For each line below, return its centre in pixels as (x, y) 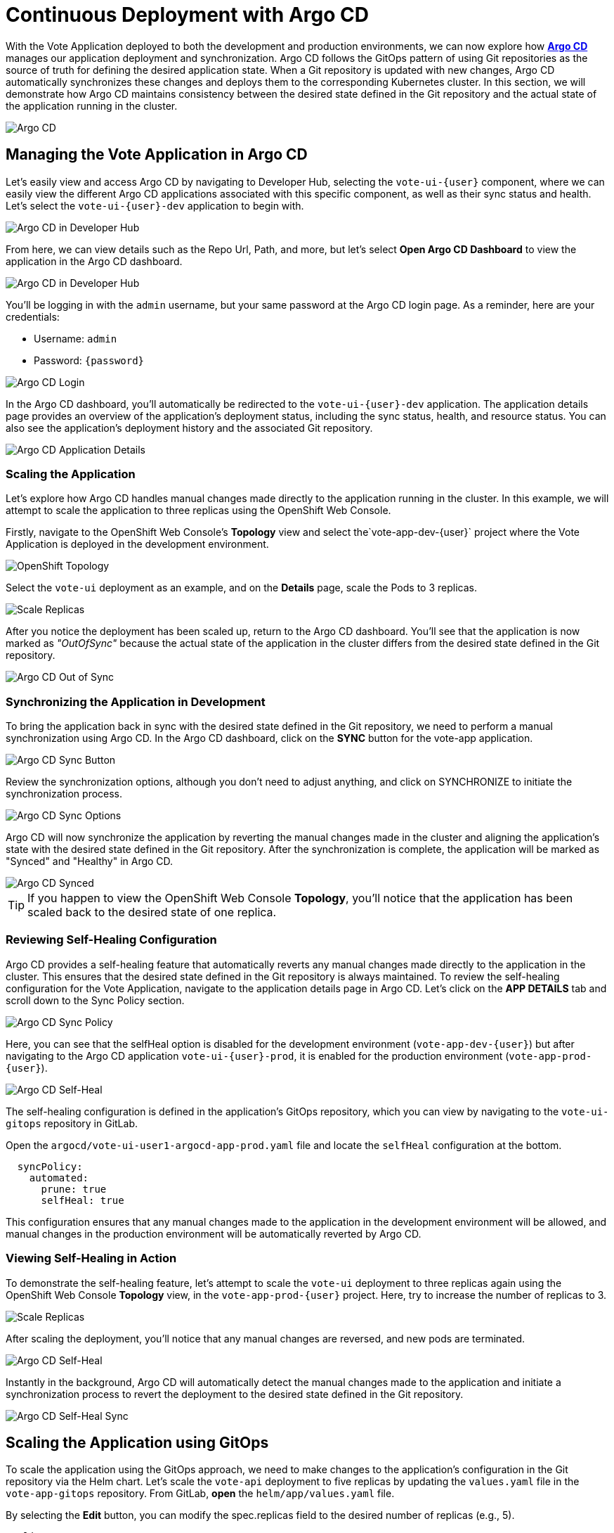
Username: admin (76, 338)
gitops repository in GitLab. (72, 1123)
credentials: (33, 316)
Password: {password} (89, 360)
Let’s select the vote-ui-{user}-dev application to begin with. (155, 205)
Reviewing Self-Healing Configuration (111, 940)
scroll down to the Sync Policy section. (95, 1000)
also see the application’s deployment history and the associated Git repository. (189, 428)
